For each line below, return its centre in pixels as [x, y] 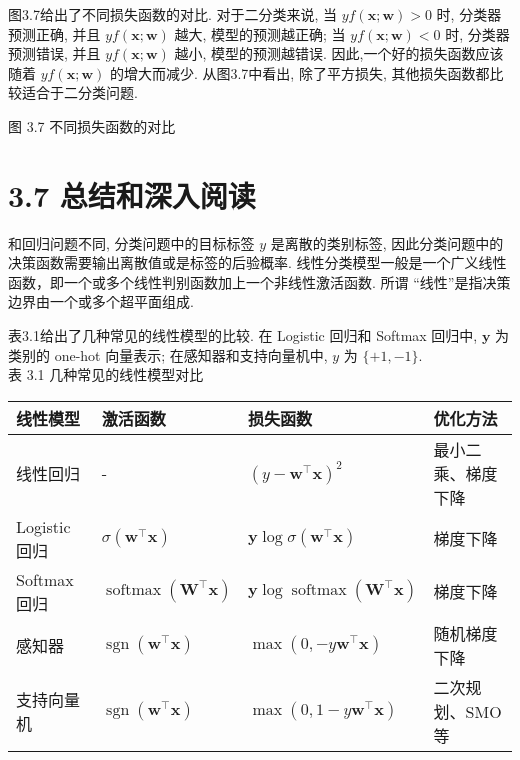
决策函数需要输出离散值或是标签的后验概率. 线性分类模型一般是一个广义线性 [257, 262]
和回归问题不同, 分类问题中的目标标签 [131, 242]
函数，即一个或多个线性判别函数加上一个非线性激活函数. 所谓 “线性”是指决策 [259, 281]
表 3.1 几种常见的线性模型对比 [106, 374]
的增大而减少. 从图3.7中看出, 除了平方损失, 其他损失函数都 [299, 72]
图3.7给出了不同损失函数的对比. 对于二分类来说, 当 [172, 14]
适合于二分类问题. [79, 92]
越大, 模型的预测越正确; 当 [260, 33]
